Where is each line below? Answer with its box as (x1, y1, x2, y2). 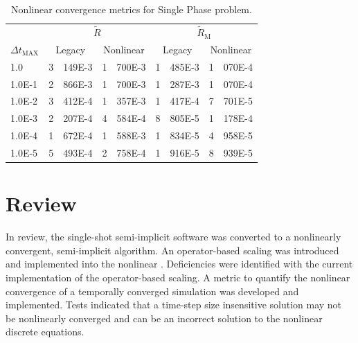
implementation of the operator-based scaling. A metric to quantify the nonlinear (6, 270, 350, 284)
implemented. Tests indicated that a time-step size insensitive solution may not (6, 297, 342, 312)
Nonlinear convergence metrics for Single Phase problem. (11, 2, 252, 16)
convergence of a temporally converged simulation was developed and (6, 283, 299, 298)
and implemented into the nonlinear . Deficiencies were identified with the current (6, 256, 353, 271)
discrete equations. (6, 324, 84, 339)
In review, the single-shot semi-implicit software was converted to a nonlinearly (6, 229, 341, 244)
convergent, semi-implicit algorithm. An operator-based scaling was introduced (6, 243, 339, 257)
